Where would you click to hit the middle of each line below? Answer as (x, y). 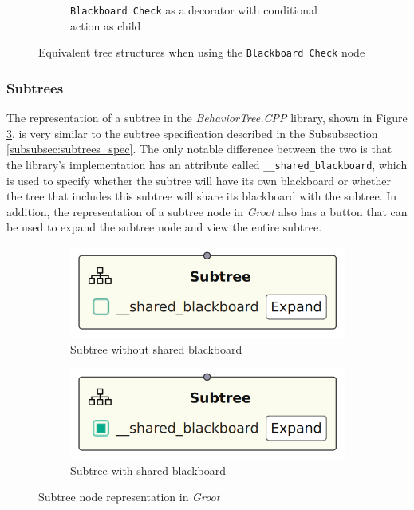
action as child (106, 25)
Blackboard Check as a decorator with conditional (194, 10)
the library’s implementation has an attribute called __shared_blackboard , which (207, 164)
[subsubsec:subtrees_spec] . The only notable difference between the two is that (199, 149)
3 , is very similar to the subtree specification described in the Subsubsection (192, 133)
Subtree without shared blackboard (156, 348)
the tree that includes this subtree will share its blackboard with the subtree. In (202, 196)
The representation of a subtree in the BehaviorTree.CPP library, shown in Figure (207, 118)
